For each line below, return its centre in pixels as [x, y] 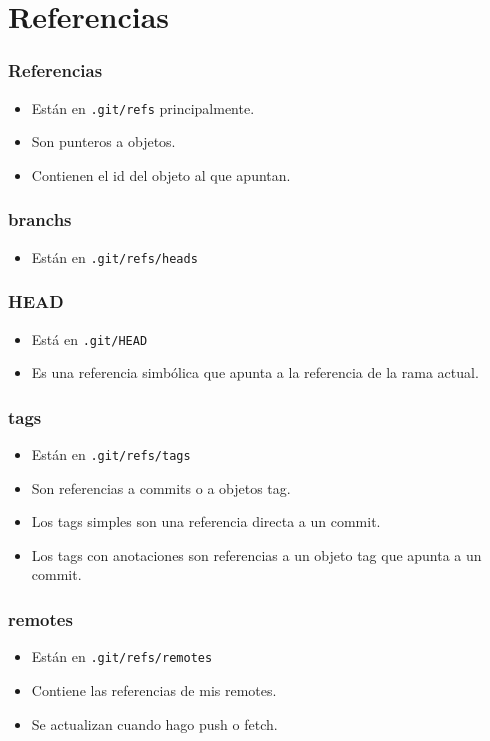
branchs [40, 219]
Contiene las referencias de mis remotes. [154, 689]
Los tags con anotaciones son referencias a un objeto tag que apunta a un [256, 554]
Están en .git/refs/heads [114, 256]
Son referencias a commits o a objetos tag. [161, 487]
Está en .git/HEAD [89, 338]
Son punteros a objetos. [103, 141]
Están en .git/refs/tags [111, 454]
